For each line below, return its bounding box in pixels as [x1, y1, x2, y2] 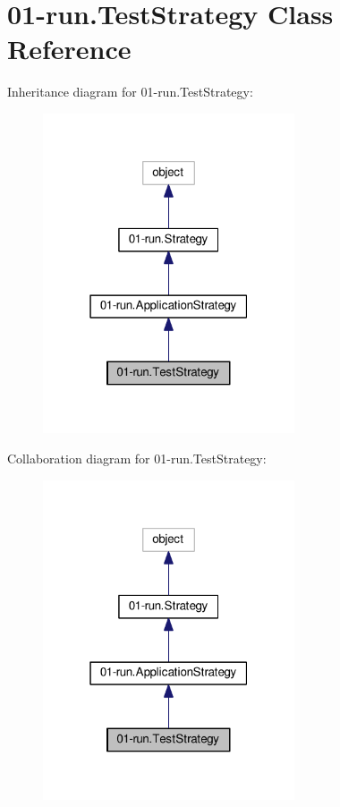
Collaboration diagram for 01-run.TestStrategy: [7, 448, 267, 467]
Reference [7, 30, 132, 67]
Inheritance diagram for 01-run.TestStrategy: [7, 82, 253, 101]
